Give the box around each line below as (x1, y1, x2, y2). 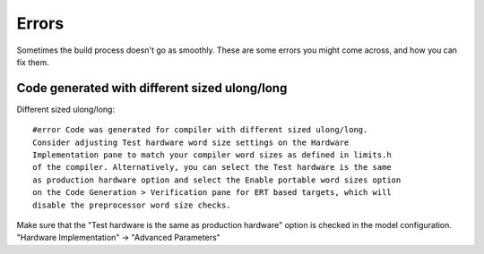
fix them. (16, 56, 49, 67)
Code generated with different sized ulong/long (16, 80, 288, 96)
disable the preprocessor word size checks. (32, 199, 232, 210)
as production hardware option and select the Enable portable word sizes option (32, 174, 402, 185)
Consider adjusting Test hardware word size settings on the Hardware (32, 137, 350, 148)
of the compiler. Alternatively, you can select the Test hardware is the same (32, 162, 392, 173)
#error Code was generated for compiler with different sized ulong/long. (32, 125, 368, 135)
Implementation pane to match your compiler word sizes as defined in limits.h (32, 150, 392, 160)
